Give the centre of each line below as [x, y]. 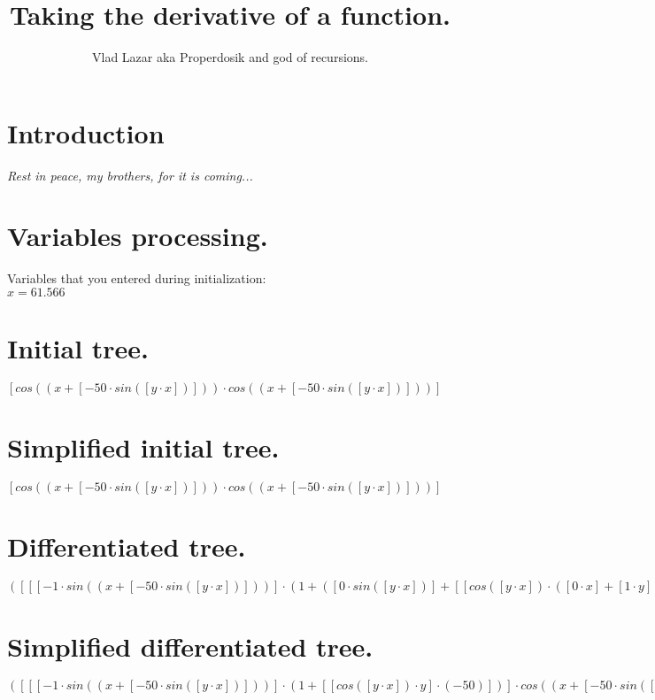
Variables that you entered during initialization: [137, 278]
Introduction [86, 132]
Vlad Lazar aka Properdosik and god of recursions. [230, 57]
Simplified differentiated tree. [190, 646]
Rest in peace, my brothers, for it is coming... [130, 175]
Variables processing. [138, 236]
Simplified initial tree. [143, 447]
